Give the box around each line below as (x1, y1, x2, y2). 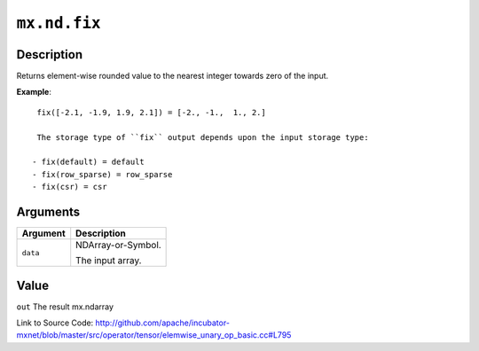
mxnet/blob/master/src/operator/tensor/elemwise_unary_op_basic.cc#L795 (16, 330, 292, 340)
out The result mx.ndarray (16, 301, 114, 312)
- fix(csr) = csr (32, 182, 107, 192)
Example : (16, 87, 52, 97)
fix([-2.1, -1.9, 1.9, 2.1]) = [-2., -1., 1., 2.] (36, 107, 266, 117)
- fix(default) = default (32, 157, 145, 168)
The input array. (75, 254, 142, 267)
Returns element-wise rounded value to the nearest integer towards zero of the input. (16, 71, 329, 82)
